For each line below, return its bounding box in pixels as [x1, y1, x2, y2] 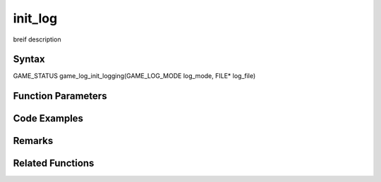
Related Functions [13, 157, 95, 169]
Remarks [13, 135, 54, 147]
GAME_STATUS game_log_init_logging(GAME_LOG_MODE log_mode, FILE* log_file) [13, 72, 256, 80]
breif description [13, 35, 61, 44]
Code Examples [13, 112, 84, 124]
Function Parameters [13, 90, 107, 102]
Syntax [13, 53, 45, 65]
